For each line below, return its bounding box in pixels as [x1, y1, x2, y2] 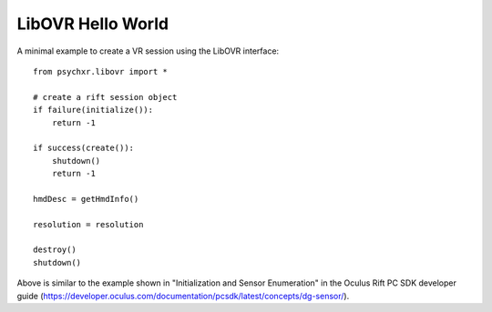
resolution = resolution [33, 219, 144, 229]
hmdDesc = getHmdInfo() [33, 194, 139, 204]
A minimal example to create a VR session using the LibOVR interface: [16, 45, 280, 56]
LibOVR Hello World [16, 14, 169, 34]
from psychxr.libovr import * [33, 66, 169, 76]
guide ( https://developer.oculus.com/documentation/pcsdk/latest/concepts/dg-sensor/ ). [16, 290, 350, 301]
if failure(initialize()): [33, 105, 154, 116]
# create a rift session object [33, 92, 178, 102]
